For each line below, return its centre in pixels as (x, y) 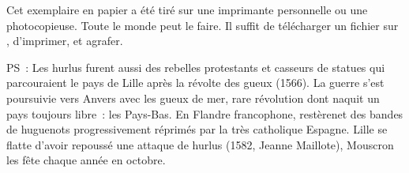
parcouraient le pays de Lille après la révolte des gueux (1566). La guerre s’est (195, 83)
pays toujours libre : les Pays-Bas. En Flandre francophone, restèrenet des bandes (205, 113)
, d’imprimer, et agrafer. (65, 41)
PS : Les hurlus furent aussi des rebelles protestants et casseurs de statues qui (196, 67)
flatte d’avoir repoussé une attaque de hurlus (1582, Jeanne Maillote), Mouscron (200, 144)
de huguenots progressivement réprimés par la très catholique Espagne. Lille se (197, 129)
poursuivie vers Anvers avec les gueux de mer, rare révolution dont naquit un (193, 98)
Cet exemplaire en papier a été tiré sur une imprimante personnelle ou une (187, 9)
